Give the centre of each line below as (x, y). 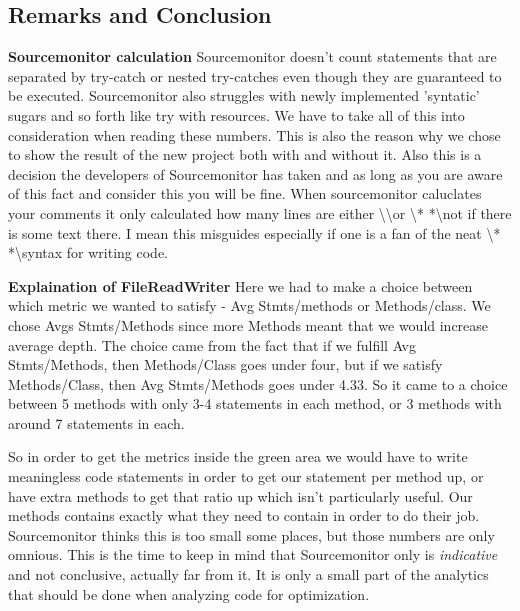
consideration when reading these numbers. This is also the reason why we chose (254, 134)
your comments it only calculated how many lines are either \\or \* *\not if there (260, 212)
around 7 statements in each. (96, 422)
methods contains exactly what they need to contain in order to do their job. (244, 515)
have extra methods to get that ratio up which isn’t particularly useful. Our (240, 495)
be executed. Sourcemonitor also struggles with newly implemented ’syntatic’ (244, 95)
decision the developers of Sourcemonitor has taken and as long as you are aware (255, 173)
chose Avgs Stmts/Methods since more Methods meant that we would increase (248, 324)
